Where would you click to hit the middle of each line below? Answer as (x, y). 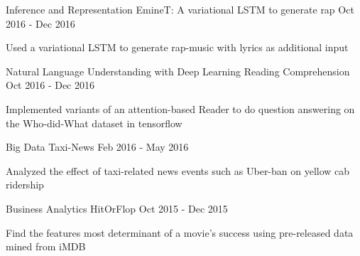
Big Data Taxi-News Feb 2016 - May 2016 (97, 147)
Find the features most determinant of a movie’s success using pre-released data (180, 232)
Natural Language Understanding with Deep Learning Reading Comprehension (178, 71)
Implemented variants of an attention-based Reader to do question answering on (180, 108)
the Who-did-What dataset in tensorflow (94, 123)
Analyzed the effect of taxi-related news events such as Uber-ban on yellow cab (178, 170)
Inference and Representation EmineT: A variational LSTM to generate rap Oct (180, 9)
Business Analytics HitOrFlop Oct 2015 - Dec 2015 (117, 208)
